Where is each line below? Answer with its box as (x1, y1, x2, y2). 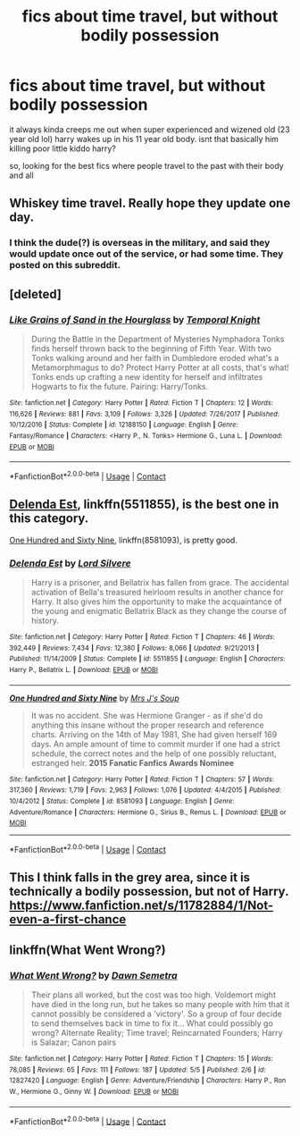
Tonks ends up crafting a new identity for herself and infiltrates (30, 371, 263, 382)
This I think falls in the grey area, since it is (9, 870, 251, 886)
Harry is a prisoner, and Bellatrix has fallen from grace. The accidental (30, 576, 289, 587)
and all (9, 170, 34, 181)
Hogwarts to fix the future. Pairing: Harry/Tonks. (30, 381, 209, 391)
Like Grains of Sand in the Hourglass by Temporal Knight (9, 313, 261, 325)
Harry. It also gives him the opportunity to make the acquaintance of (30, 596, 283, 607)
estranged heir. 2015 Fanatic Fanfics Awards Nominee (30, 757, 235, 768)
